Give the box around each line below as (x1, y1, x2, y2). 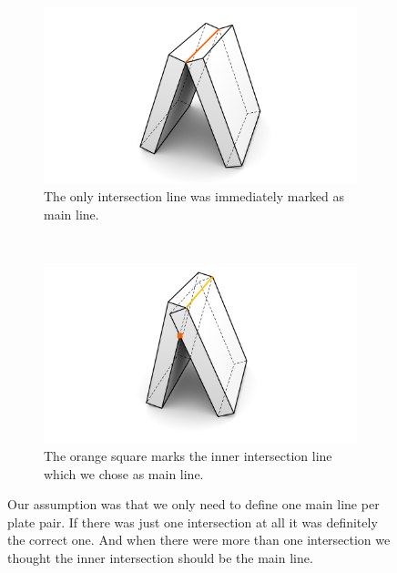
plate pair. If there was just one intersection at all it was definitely (7, 512, 378, 531)
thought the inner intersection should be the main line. (7, 547, 313, 567)
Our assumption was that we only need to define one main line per (7, 495, 380, 514)
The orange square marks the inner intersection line (44, 445, 332, 465)
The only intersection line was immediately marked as (44, 187, 345, 206)
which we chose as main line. (44, 464, 204, 483)
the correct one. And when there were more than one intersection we (7, 530, 391, 549)
